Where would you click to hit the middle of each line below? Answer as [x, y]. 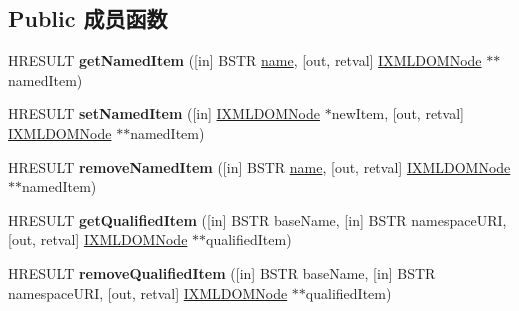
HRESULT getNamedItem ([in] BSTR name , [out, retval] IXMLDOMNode [245, 60]
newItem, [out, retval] [397, 113]
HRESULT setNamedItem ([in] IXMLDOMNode [164, 113]
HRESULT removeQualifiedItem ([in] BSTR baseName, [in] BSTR [222, 272]
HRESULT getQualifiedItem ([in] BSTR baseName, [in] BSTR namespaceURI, [257, 219]
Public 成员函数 [88, 18]
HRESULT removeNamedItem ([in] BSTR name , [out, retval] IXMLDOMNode [259, 166]
